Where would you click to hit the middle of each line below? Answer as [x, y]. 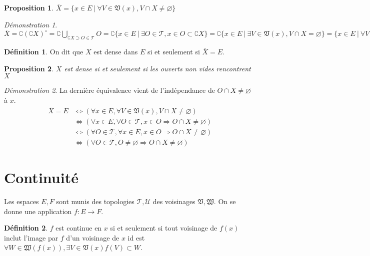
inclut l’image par [31, 237]
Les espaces [21, 201]
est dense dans [116, 52]
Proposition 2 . [29, 68]
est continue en [79, 228]
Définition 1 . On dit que [44, 52]
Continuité [41, 177]
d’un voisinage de [93, 237]
